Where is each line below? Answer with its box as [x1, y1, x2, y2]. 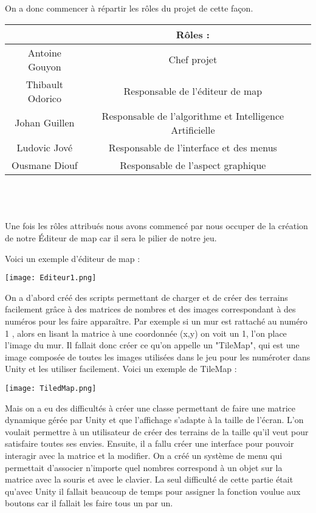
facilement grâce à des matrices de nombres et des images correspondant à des [5, 303, 296, 315]
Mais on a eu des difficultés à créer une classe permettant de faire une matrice [5, 401, 296, 414]
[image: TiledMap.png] [5, 384, 97, 393]
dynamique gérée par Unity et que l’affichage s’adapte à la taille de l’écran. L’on [5, 413, 304, 426]
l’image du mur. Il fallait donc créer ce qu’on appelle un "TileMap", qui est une [5, 339, 300, 351]
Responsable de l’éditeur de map [123, 84, 263, 98]
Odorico [27, 91, 61, 105]
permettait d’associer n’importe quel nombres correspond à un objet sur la [5, 461, 283, 473]
